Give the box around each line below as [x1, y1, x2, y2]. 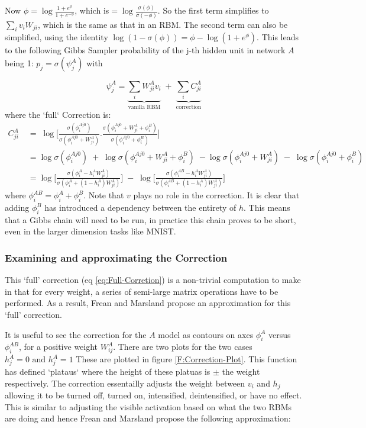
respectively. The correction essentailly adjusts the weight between [5, 376, 245, 389]
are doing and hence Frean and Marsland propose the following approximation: [5, 412, 291, 424]
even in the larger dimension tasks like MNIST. [5, 225, 176, 237]
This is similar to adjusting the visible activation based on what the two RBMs [5, 400, 292, 413]
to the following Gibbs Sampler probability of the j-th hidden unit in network [5, 44, 286, 56]
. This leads [257, 31, 299, 43]
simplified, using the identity [5, 31, 108, 43]
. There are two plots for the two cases [113, 340, 252, 353]
